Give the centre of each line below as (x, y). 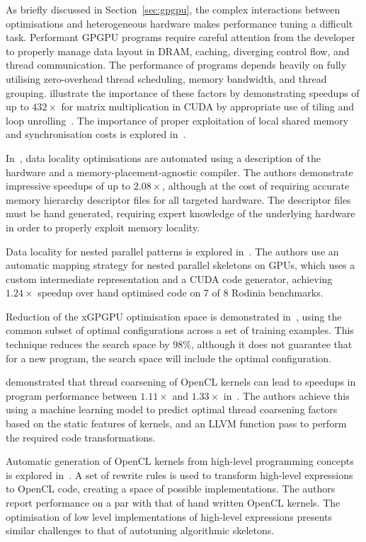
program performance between (72, 395)
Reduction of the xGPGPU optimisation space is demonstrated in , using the (174, 316)
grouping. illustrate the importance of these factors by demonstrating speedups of (183, 92)
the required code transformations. (81, 437)
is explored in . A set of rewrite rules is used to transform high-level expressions (179, 474)
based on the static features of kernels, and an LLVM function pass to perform (176, 423)
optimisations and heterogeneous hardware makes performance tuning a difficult (179, 23)
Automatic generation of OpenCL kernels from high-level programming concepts (180, 461)
